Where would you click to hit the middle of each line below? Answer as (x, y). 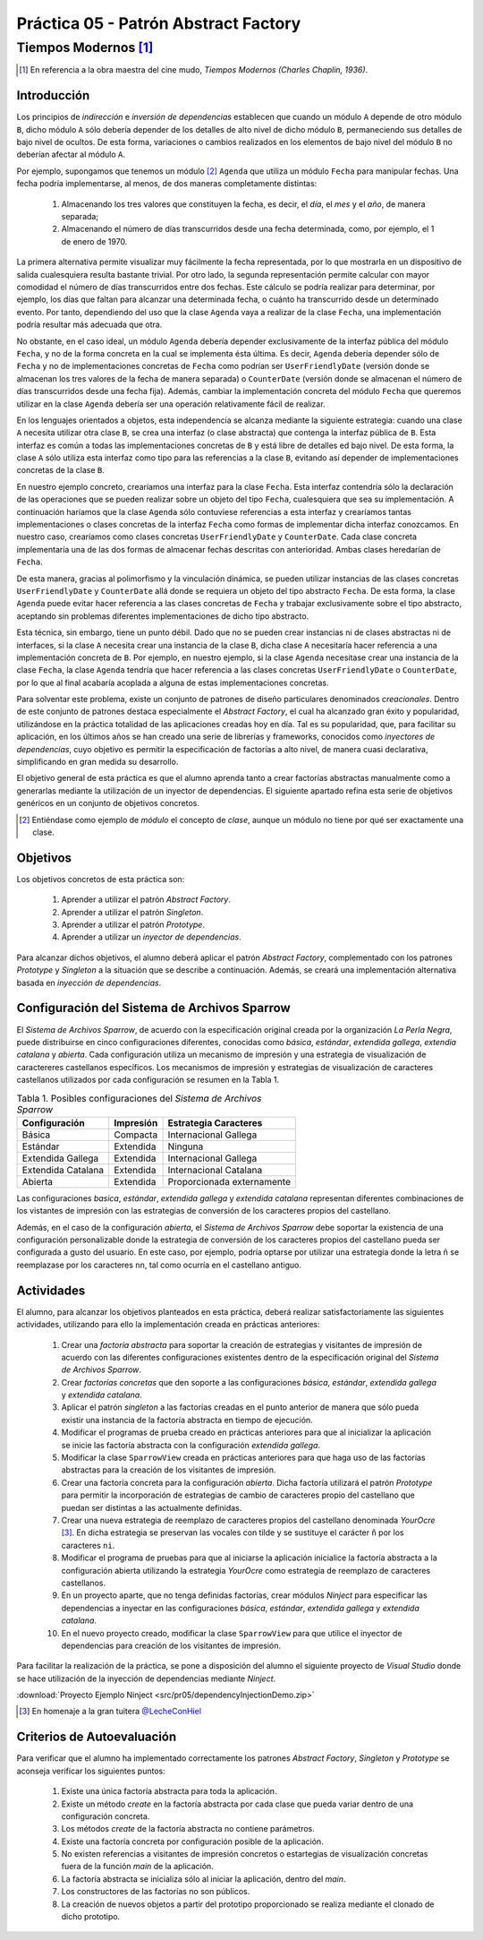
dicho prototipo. (91, 1917)
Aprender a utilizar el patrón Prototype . (133, 925)
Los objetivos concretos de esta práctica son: (101, 879)
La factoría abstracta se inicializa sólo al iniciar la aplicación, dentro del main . (203, 1879)
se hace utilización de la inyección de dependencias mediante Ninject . (146, 1678)
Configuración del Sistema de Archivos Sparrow (153, 1008)
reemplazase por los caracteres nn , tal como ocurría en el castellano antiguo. (159, 1265)
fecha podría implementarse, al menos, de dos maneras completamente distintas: (167, 184)
